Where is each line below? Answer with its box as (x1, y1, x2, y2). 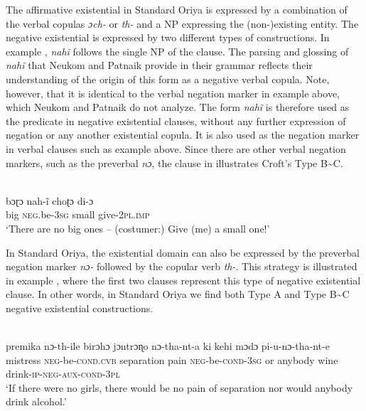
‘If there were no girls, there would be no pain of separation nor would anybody (6, 380, 353, 395)
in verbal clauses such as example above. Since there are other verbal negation (6, 141, 346, 156)
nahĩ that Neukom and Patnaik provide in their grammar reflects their (6, 58, 313, 73)
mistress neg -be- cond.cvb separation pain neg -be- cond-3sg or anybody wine (6, 352, 338, 367)
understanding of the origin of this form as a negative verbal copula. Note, (6, 71, 330, 86)
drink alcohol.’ (6, 394, 67, 409)
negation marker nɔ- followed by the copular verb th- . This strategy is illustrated (6, 259, 357, 274)
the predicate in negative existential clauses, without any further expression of (6, 113, 346, 128)
